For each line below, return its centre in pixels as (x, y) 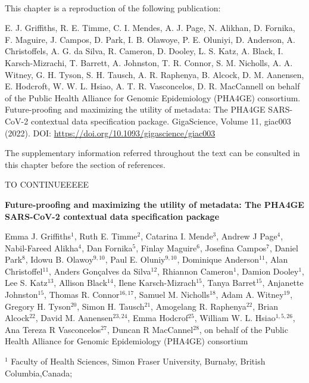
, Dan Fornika (107, 247)
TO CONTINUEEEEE (47, 184)
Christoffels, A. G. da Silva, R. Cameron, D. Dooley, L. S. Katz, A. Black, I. (144, 51)
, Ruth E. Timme (106, 236)
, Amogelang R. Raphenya (199, 306)
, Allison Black (81, 283)
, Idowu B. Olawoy (59, 259)
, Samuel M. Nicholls (172, 295)
